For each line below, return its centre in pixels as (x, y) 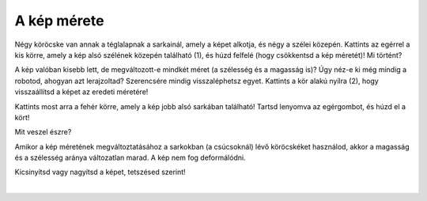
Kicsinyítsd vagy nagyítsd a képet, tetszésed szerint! (100, 172)
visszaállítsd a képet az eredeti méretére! (81, 92)
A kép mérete (59, 21)
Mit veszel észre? (43, 132)
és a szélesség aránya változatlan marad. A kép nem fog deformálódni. (130, 157)
